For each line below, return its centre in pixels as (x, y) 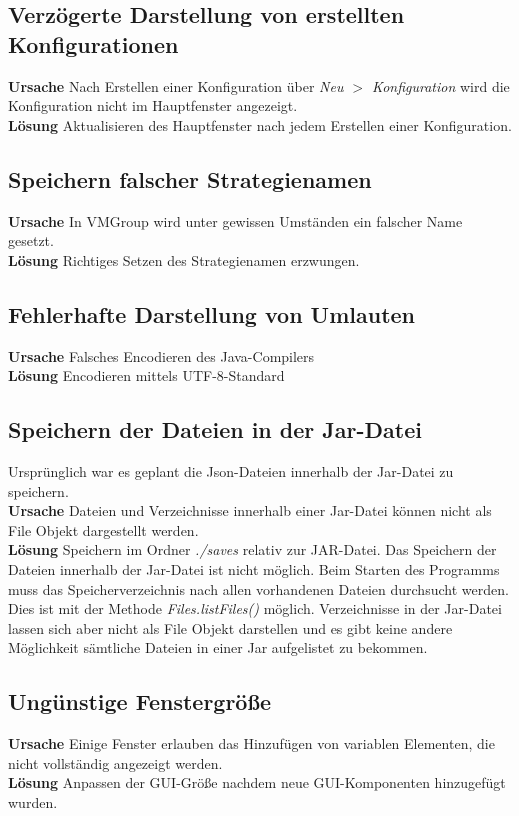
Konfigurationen (93, 43)
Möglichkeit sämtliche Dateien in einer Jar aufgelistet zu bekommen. (218, 647)
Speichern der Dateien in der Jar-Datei (215, 429)
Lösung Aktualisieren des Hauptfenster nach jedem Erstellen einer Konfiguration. (260, 124)
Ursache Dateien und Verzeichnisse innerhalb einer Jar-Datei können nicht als (250, 510)
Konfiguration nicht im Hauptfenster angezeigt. (153, 105)
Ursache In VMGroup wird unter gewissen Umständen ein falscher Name (235, 220)
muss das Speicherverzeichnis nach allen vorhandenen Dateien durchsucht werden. (258, 588)
